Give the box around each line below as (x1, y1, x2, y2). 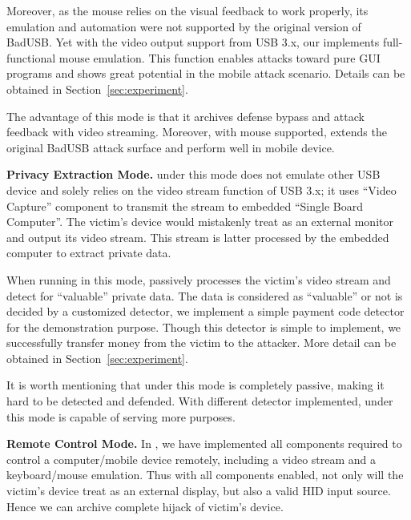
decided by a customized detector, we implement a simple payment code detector (6, 303, 405, 320)
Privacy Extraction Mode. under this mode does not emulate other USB (6, 166, 381, 183)
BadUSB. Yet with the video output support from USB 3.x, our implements (6, 34, 380, 50)
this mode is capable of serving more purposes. (6, 408, 236, 425)
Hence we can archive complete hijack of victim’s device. (6, 498, 284, 514)
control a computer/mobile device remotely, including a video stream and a (6, 450, 377, 467)
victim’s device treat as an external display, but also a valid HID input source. (6, 482, 391, 499)
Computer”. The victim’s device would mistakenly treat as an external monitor (6, 213, 393, 230)
